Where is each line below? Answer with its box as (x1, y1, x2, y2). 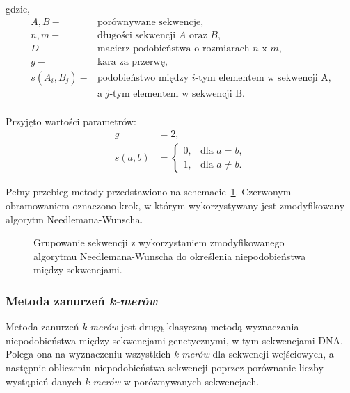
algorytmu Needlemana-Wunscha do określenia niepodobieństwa (33, 248, 306, 263)
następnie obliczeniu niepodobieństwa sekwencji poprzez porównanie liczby (6, 360, 324, 375)
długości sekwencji (97, 30, 176, 40)
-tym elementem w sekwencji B (109, 88, 243, 99)
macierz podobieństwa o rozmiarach (97, 43, 250, 54)
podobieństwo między (97, 72, 189, 83)
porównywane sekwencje (97, 17, 201, 27)
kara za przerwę (97, 56, 165, 67)
